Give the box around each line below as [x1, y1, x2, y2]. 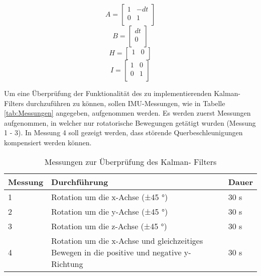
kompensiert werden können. [4, 137, 92, 147]
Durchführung [51, 175, 108, 188]
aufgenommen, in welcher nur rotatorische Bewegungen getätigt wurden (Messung [4, 117, 256, 128]
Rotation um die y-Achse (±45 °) [51, 205, 168, 217]
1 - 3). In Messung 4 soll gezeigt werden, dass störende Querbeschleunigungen [4, 127, 243, 138]
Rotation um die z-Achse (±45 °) [51, 220, 167, 232]
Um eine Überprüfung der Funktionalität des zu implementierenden [4, 88, 212, 98]
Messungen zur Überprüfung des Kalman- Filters [44, 155, 217, 167]
